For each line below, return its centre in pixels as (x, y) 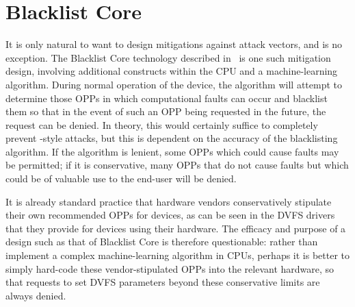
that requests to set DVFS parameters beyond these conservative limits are (163, 282)
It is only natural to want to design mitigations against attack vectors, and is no (174, 44)
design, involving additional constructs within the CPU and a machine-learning (172, 71)
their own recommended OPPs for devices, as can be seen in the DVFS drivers (170, 215)
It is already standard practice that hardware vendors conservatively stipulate (169, 201)
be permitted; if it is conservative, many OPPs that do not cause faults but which (177, 165)
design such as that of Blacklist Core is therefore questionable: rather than (162, 242)
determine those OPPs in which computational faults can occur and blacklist (167, 98)
